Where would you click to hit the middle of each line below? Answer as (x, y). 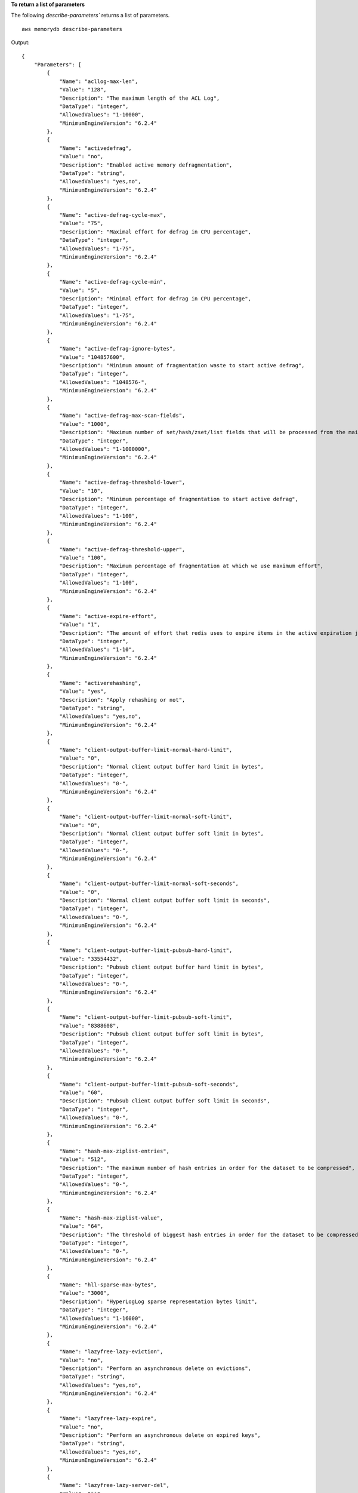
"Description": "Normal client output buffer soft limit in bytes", (162, 833)
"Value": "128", (83, 90)
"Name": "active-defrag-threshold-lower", (122, 483)
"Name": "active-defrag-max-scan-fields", (122, 416)
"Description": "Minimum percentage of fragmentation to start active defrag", (179, 499)
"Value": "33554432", (91, 959)
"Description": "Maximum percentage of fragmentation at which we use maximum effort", (192, 566)
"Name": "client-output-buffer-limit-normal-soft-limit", (146, 817)
